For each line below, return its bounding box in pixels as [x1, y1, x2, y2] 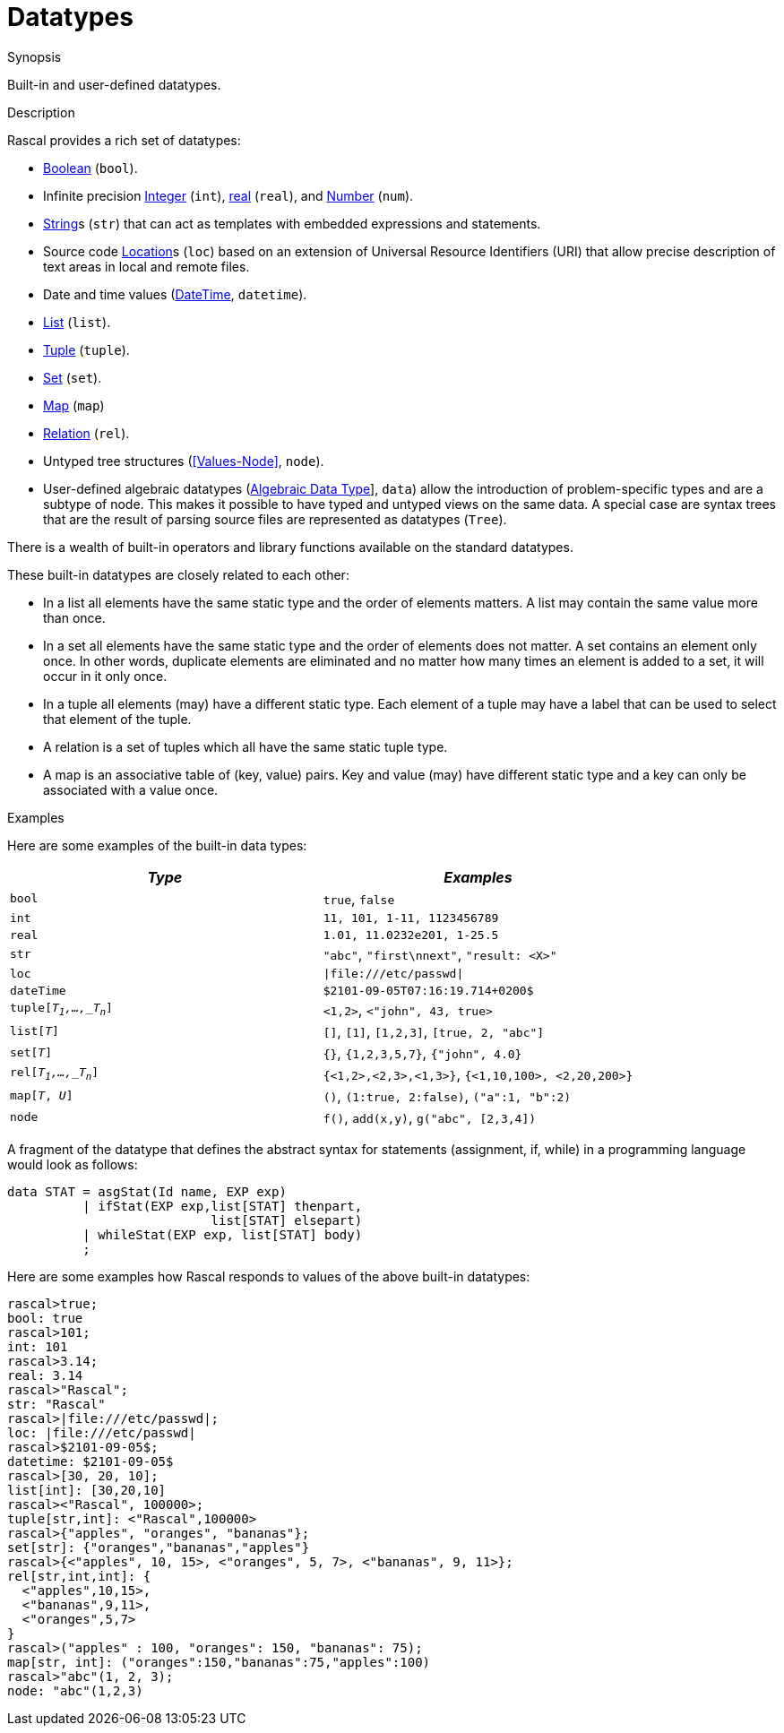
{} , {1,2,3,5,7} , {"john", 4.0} [323, 1043, 522, 1062]
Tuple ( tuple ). [43, 341, 130, 358]
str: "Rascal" [7, 1396, 106, 1411]
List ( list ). [43, 314, 111, 330]
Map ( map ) [43, 397, 105, 413]
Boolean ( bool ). [43, 160, 138, 176]
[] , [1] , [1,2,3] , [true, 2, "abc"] [323, 1022, 545, 1040]
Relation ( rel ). [43, 425, 130, 441]
